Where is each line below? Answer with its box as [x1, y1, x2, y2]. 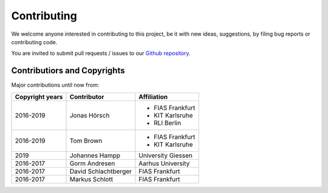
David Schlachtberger [69, 167, 132, 175]
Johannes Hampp [69, 151, 121, 160]
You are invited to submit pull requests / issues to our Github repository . [11, 50, 191, 57]
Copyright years [15, 93, 63, 101]
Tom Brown [69, 136, 103, 145]
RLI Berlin [154, 119, 182, 127]
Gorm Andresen [69, 159, 115, 168]
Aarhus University [138, 159, 190, 168]
